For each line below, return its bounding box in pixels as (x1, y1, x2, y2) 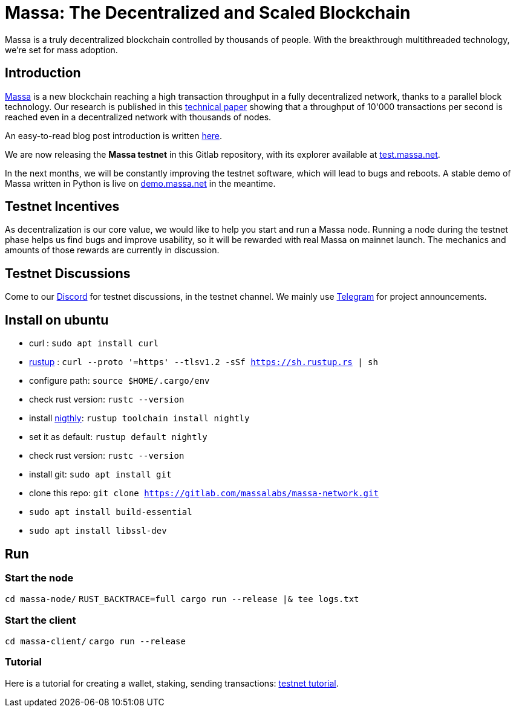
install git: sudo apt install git (29, 469, 172, 480)
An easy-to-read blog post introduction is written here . (5, 130, 223, 141)
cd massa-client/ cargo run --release (5, 636, 186, 647)
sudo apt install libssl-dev (29, 526, 167, 536)
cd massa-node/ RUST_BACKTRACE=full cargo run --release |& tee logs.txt (5, 594, 359, 604)
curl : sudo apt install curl (29, 338, 159, 349)
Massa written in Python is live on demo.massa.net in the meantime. (5, 178, 276, 189)
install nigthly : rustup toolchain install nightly (29, 413, 250, 424)
